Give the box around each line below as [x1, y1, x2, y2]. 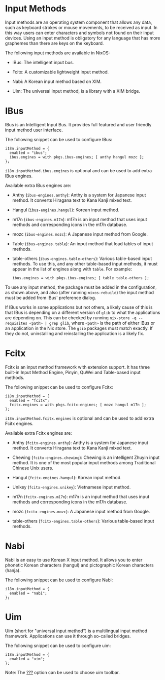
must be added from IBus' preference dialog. [5, 295, 96, 301]
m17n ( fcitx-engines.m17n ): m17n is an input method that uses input [12, 493, 149, 499]
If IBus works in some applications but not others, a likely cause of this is [5, 304, 153, 310]
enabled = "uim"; [9, 656, 45, 661]
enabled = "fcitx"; [9, 398, 50, 403]
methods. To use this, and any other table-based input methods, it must [12, 261, 158, 266]
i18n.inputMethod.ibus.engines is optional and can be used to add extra [5, 167, 152, 173]
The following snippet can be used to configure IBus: [5, 136, 112, 142]
